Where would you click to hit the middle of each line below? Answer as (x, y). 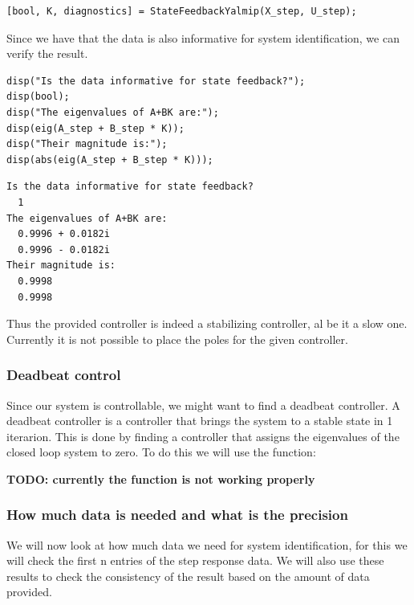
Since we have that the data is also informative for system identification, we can (203, 37)
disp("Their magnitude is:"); (87, 144)
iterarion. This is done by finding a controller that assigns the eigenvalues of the (203, 436)
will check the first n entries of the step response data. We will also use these (195, 560)
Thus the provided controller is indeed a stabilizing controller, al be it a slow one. (207, 323)
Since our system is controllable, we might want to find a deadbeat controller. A (203, 405)
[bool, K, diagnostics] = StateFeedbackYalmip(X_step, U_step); (182, 11)
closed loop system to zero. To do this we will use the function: (161, 452)
